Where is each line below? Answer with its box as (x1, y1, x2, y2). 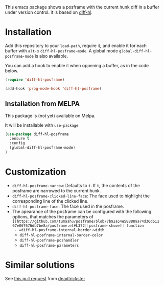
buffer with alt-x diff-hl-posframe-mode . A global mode (5, 48, 118, 53)
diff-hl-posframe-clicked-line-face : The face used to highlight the (12, 193, 150, 199)
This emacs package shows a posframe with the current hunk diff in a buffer (5, 4, 160, 10)
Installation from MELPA (5, 100, 80, 108)
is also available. (35, 53, 68, 59)
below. (5, 68, 19, 73)
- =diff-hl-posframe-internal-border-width (14, 227, 105, 232)
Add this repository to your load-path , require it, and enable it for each (5, 43, 147, 48)
